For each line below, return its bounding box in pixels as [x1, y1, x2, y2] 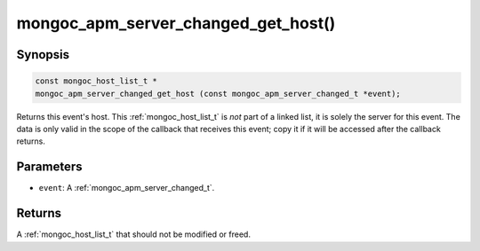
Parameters [16, 160, 83, 175]
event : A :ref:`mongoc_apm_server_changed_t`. [38, 183, 215, 193]
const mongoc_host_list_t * [35, 76, 157, 86]
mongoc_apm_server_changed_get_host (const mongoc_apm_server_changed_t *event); [35, 89, 402, 98]
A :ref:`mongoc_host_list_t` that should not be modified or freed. [16, 229, 251, 239]
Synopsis [16, 47, 70, 62]
